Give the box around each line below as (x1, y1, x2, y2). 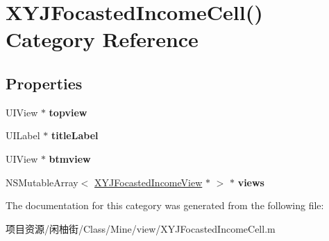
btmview (49, 151, 91, 166)
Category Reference (6, 25, 199, 53)
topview (49, 105, 87, 119)
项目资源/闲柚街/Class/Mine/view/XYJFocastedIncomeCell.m (6, 221, 276, 235)
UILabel (6, 128, 40, 143)
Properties (6, 72, 83, 93)
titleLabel (51, 128, 99, 143)
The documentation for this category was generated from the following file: (6, 198, 324, 213)
